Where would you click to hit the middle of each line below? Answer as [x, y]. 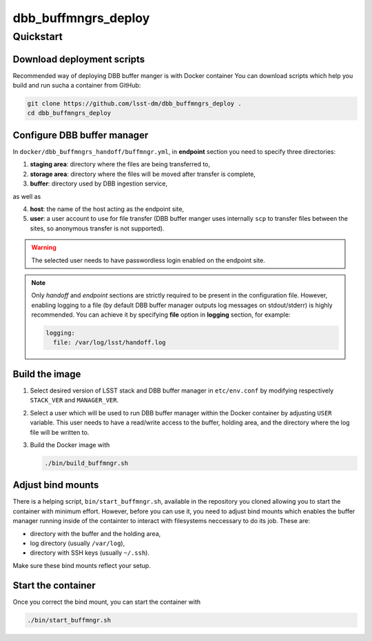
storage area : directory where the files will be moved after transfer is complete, [143, 174]
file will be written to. [60, 432]
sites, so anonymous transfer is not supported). [97, 228]
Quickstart [38, 37]
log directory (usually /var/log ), [77, 543]
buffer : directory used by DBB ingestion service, [99, 184]
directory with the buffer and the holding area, [95, 533]
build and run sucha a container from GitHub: [77, 86]
